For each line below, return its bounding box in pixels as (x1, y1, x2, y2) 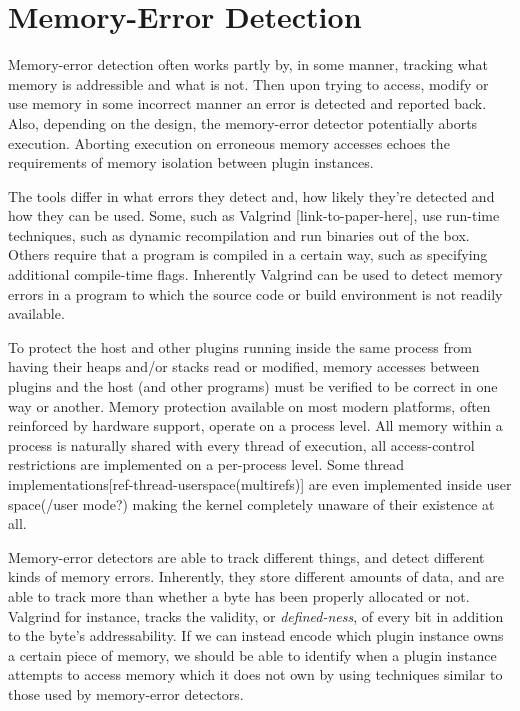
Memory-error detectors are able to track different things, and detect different (8, 546, 485, 567)
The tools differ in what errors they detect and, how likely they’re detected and (8, 185, 495, 206)
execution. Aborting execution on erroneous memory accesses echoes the (8, 132, 450, 153)
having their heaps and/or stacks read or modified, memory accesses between (8, 356, 480, 377)
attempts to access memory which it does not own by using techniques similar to (8, 664, 503, 685)
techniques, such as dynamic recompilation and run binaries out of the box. (8, 224, 470, 245)
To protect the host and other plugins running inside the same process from (8, 336, 472, 357)
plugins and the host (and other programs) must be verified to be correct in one (8, 376, 498, 397)
